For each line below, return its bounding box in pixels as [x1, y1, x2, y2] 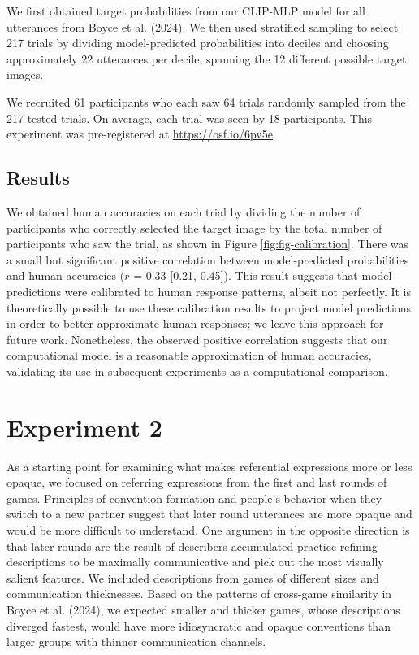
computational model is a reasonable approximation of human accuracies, [6, 347, 372, 364]
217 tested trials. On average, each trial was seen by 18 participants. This [6, 109, 373, 126]
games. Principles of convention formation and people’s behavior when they [6, 489, 382, 506]
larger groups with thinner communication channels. [6, 633, 266, 650]
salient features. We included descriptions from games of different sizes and [6, 569, 379, 586]
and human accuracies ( [6, 267, 125, 284]
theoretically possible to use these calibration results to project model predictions [6, 299, 412, 316]
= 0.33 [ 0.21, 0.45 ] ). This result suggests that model [133, 267, 392, 284]
